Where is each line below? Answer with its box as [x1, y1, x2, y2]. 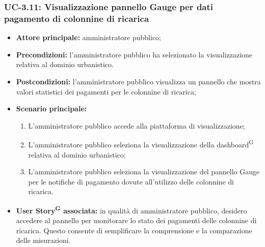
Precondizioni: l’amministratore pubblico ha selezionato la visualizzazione [16, 49, 253, 59]
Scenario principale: [16, 103, 87, 114]
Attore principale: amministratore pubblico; [16, 32, 161, 43]
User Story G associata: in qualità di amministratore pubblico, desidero [16, 203, 247, 215]
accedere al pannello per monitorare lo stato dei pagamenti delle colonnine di [16, 215, 257, 226]
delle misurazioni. [16, 235, 71, 245]
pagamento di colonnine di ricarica [4, 12, 149, 24]
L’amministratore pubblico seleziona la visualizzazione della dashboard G [28, 138, 254, 149]
